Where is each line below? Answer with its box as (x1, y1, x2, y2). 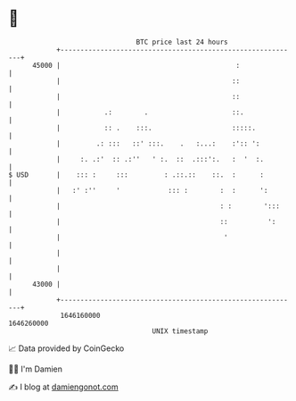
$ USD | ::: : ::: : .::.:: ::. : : (8, 170, 265, 180)
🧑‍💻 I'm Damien (8, 363, 63, 374)
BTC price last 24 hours (136, 38, 228, 46)
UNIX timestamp (152, 326, 209, 336)
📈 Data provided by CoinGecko (8, 343, 125, 354)
